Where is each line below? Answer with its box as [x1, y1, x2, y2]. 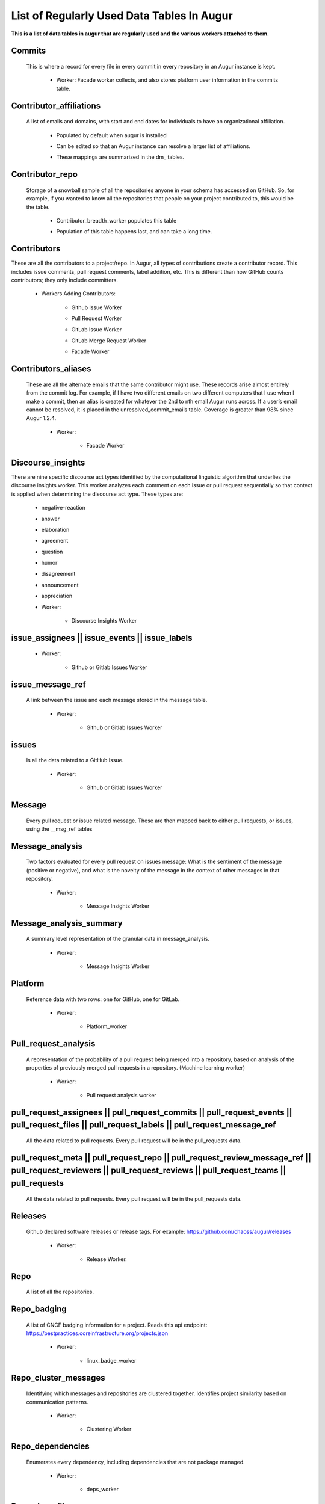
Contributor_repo [11, 169, 78, 180]
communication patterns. [26, 1398, 88, 1405]
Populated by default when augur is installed [56, 131, 167, 138]
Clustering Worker [86, 1426, 132, 1433]
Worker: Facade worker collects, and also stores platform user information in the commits [56, 76, 279, 84]
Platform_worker [86, 1023, 128, 1030]
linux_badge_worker [86, 1357, 137, 1364]
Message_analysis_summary [11, 918, 123, 928]
